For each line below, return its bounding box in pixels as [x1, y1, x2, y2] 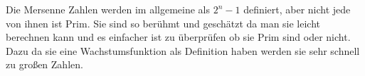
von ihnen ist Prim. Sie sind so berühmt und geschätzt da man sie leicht [6, 15, 321, 30]
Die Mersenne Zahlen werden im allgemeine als [6, 2, 210, 16]
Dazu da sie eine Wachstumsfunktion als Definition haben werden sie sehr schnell [6, 43, 360, 58]
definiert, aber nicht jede [243, 2, 351, 16]
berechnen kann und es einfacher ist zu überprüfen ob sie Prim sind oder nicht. [6, 30, 351, 44]
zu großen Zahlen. [6, 57, 83, 72]
